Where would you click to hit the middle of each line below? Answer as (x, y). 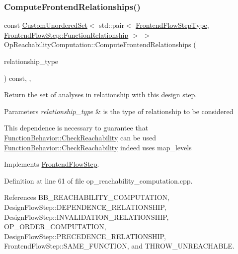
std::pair (112, 25)
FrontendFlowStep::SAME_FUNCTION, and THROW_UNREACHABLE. (119, 246)
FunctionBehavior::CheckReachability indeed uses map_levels (98, 147)
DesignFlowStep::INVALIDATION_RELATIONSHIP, (86, 217)
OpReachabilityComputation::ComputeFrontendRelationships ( (100, 44)
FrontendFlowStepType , (172, 25)
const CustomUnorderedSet (46, 25)
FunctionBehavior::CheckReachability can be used (80, 137)
